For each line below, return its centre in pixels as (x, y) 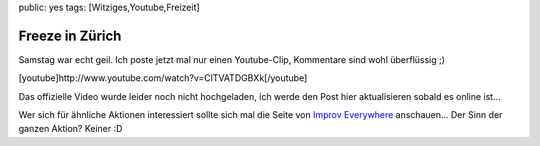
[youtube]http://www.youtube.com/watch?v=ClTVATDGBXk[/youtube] (163, 78)
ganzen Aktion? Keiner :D (70, 129)
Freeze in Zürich (70, 35)
